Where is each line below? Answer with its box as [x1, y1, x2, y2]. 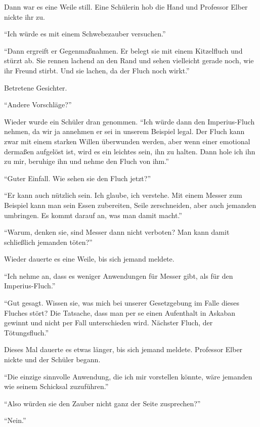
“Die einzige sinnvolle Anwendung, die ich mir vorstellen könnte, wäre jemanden [4, 371, 252, 381]
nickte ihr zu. [4, 11, 45, 22]
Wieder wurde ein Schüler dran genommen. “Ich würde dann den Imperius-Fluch [4, 116, 255, 126]
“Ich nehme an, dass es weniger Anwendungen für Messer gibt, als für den [4, 270, 233, 281]
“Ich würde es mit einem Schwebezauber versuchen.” [4, 28, 166, 39]
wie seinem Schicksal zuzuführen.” [4, 381, 109, 392]
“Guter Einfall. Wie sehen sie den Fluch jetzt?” [4, 173, 151, 183]
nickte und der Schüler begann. [4, 354, 101, 365]
